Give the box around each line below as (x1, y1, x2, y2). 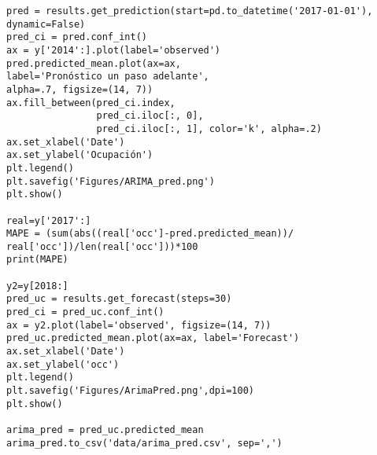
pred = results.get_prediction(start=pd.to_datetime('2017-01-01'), (6, 6, 373, 17)
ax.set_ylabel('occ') (6, 358, 120, 370)
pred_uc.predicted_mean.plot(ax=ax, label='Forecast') (6, 332, 300, 344)
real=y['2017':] (6, 215, 91, 226)
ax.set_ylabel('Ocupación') (6, 149, 153, 161)
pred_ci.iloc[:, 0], (96, 110, 204, 122)
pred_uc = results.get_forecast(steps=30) (6, 293, 232, 305)
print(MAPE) (6, 254, 68, 266)
